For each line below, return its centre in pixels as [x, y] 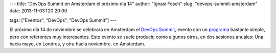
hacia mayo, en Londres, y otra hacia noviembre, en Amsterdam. [77, 44]
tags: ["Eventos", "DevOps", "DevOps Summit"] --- [63, 20]
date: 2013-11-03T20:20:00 [38, 11]
